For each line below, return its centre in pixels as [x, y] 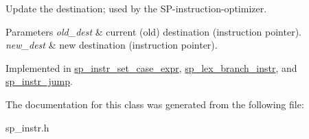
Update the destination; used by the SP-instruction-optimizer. [136, 8]
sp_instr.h [27, 127]
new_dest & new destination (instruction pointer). [112, 45]
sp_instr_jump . [39, 81]
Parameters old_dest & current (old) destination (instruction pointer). [153, 31]
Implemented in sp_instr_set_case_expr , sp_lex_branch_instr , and [151, 67]
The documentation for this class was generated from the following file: [155, 104]
